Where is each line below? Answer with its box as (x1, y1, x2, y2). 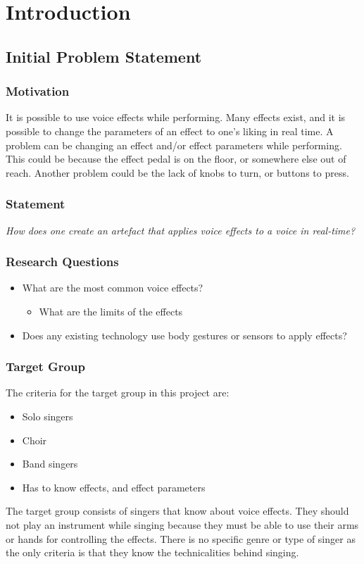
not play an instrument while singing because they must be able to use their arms (6, 517, 359, 532)
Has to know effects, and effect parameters (22, 480, 206, 494)
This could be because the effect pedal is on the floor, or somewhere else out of (6, 151, 346, 166)
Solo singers (22, 408, 73, 423)
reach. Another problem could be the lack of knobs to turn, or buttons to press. (6, 165, 349, 180)
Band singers (22, 456, 78, 471)
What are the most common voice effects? (22, 280, 203, 295)
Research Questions (6, 253, 119, 270)
